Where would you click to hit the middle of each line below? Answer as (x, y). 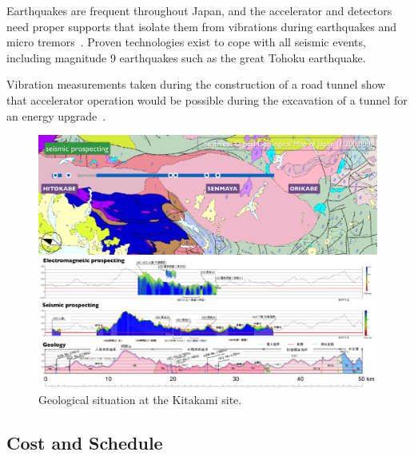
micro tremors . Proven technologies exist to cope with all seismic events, (186, 42)
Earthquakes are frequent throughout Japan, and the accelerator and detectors (199, 10)
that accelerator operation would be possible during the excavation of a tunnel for (207, 99)
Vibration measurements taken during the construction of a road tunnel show (196, 84)
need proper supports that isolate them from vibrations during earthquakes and (201, 26)
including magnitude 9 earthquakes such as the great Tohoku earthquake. (186, 57)
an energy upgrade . (56, 115)
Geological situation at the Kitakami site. (140, 400)
